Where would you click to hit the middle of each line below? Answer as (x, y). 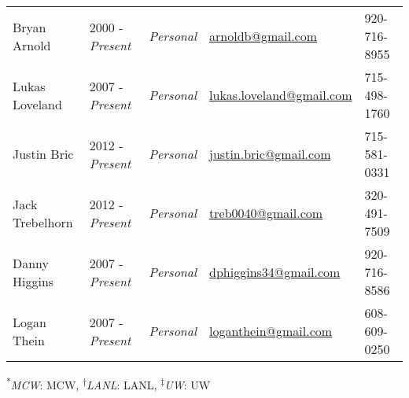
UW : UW (188, 384)
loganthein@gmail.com (271, 331)
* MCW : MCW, (43, 383)
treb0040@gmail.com (266, 213)
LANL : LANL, (122, 384)
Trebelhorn (43, 222)
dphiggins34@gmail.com (275, 272)
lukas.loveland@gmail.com (281, 95)
